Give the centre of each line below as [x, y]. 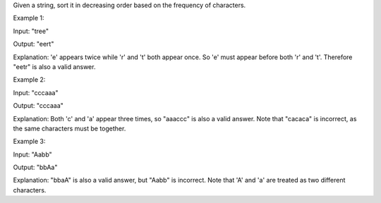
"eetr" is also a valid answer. [54, 66]
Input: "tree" [31, 31]
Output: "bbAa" [35, 167]
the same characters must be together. [69, 128]
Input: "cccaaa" [36, 92]
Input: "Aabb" [32, 154]
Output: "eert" [34, 44]
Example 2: [29, 80]
